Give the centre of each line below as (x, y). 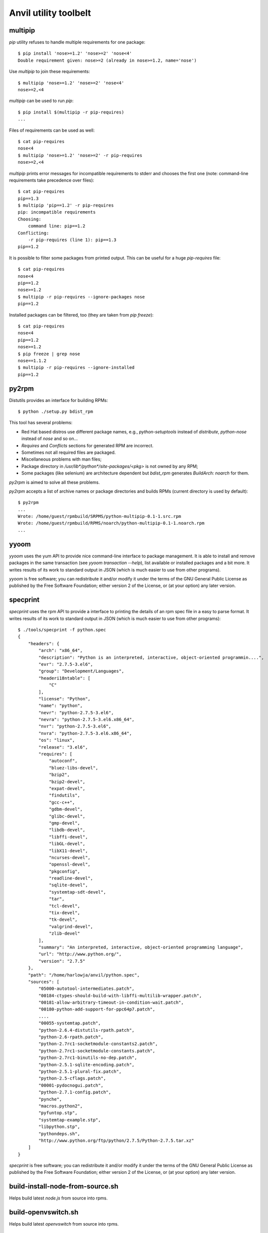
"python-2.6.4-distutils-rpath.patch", (87, 1030)
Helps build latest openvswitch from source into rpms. (64, 1224)
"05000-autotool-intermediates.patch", (87, 989)
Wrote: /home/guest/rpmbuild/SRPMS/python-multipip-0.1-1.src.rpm (100, 516)
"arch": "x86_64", (61, 651)
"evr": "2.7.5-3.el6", (66, 664)
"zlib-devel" (65, 934)
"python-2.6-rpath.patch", (71, 1037)
